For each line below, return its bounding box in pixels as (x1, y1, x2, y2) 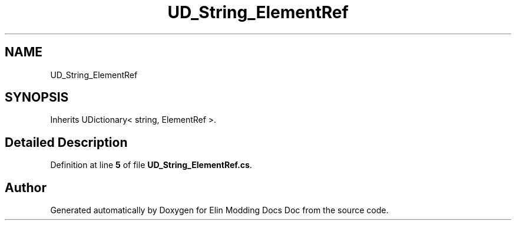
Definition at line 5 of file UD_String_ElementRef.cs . (50, 160, 252, 170)
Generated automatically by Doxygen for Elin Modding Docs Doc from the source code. (50, 205, 389, 216)
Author (5, 180, 47, 195)
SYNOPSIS (5, 90, 69, 105)
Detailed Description (5, 135, 128, 150)
